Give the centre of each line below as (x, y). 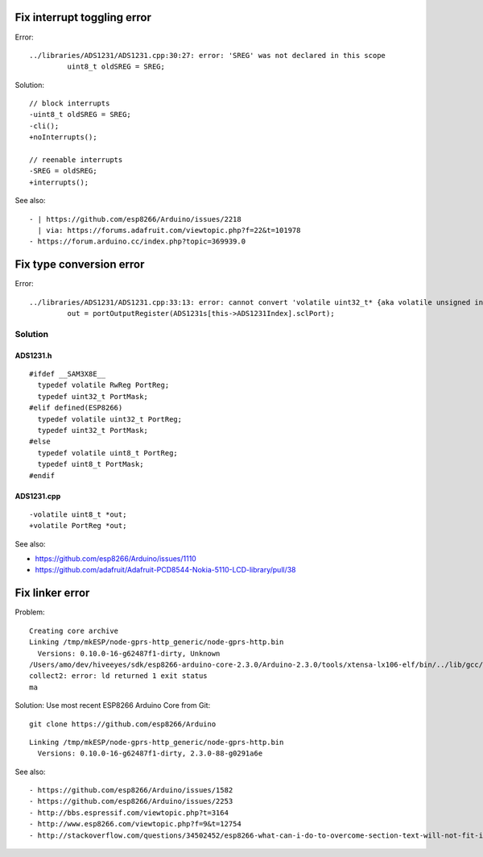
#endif (42, 475)
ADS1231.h (33, 356)
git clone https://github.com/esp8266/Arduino (123, 724)
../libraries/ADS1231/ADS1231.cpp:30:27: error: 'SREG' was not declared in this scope (208, 55)
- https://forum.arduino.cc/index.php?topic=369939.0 (137, 241)
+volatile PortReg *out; (78, 526)
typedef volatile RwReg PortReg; (103, 385)
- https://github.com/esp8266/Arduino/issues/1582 (131, 790)
